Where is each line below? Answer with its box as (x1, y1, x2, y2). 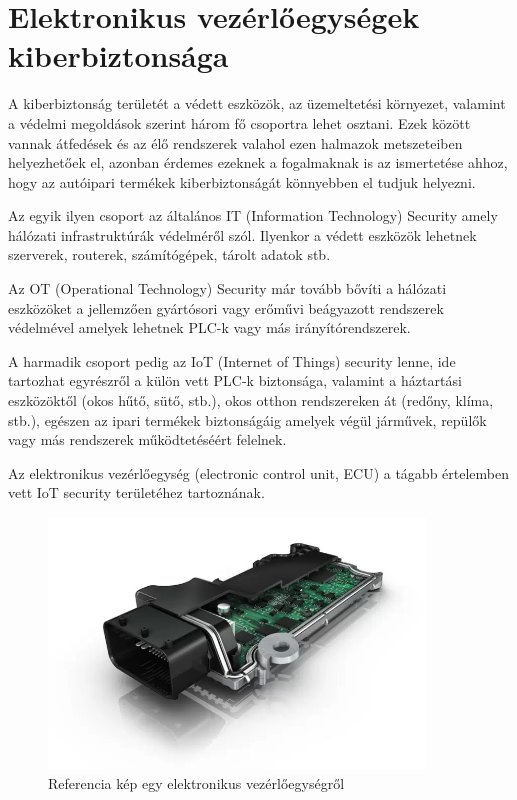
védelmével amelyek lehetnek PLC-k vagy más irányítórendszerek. (8, 317, 411, 338)
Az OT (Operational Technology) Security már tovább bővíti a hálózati (8, 278, 447, 299)
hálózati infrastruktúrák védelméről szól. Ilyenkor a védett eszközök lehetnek (8, 224, 477, 245)
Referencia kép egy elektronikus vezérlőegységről (48, 772, 345, 793)
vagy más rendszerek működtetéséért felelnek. (8, 429, 287, 450)
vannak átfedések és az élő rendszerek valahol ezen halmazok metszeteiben (8, 132, 463, 153)
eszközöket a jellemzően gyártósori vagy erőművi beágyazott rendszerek (8, 297, 444, 318)
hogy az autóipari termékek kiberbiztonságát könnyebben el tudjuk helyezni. (8, 171, 476, 192)
